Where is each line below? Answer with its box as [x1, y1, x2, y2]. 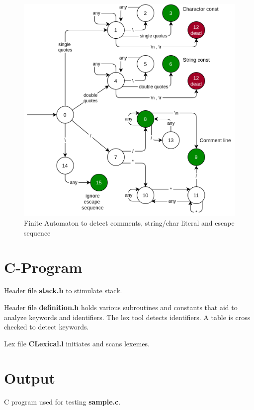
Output [4, 367, 55, 388]
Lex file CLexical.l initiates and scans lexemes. [4, 338, 150, 348]
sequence [24, 227, 51, 238]
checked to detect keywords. [4, 322, 89, 332]
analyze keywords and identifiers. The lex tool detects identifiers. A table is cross [4, 312, 251, 322]
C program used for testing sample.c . [4, 396, 121, 407]
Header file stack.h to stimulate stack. [4, 285, 122, 296]
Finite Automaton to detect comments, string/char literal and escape [24, 218, 235, 228]
